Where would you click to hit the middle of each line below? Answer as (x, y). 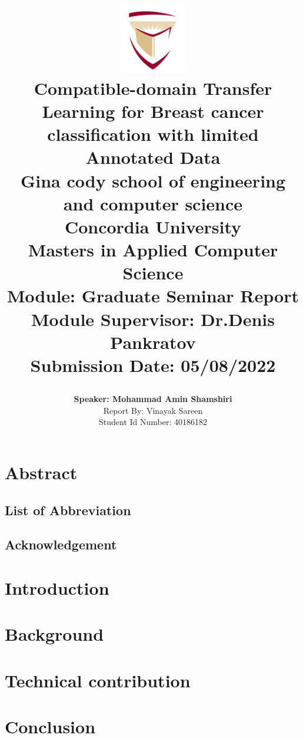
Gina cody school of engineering (153, 180)
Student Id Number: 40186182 (153, 422)
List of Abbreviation (68, 510)
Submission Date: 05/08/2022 (153, 365)
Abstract (41, 472)
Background (54, 634)
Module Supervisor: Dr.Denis (153, 319)
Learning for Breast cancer (153, 111)
